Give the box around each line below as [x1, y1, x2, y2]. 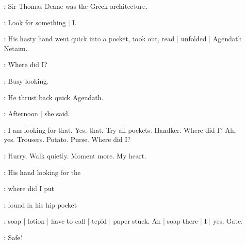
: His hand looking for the [4, 167, 81, 177]
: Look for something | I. [4, 17, 77, 27]
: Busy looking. [4, 75, 49, 86]
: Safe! [4, 232, 22, 242]
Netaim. [4, 43, 28, 53]
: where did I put [4, 183, 54, 193]
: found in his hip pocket [4, 199, 77, 209]
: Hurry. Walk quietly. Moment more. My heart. [4, 150, 147, 160]
